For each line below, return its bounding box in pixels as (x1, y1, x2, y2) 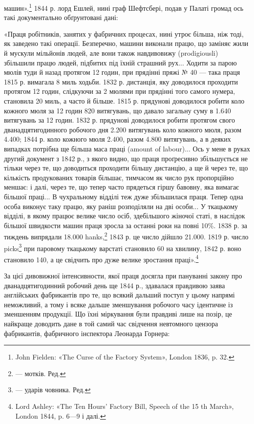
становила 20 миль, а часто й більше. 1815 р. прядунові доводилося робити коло (4, 96, 245, 106)
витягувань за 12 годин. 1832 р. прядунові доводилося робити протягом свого (4, 115, 235, 125)
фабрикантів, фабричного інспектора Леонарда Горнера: (4, 328, 170, 338)
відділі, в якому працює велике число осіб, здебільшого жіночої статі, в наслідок (4, 211, 245, 221)
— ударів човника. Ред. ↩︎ (15, 384, 91, 395)
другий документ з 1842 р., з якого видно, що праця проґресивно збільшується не (4, 153, 248, 163)
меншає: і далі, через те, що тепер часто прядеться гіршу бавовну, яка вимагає (4, 182, 239, 192)
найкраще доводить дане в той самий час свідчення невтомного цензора (4, 318, 218, 329)
